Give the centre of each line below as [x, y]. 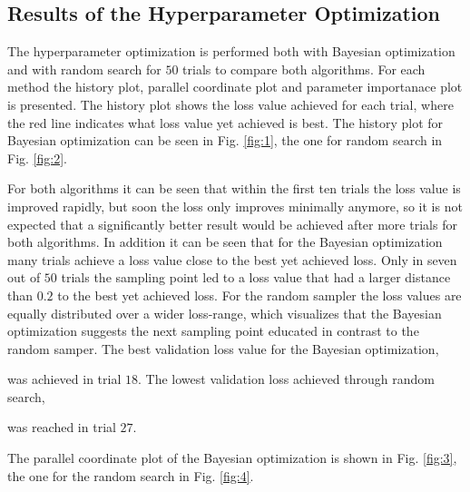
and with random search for [84, 69]
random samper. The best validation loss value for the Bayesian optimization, [223, 348]
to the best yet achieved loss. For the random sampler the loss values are [259, 295]
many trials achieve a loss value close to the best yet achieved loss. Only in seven [232, 259]
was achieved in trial [64, 379]
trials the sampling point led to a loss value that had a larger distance [256, 277]
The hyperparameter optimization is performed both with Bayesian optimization [231, 51]
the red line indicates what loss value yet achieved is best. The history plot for [225, 122]
